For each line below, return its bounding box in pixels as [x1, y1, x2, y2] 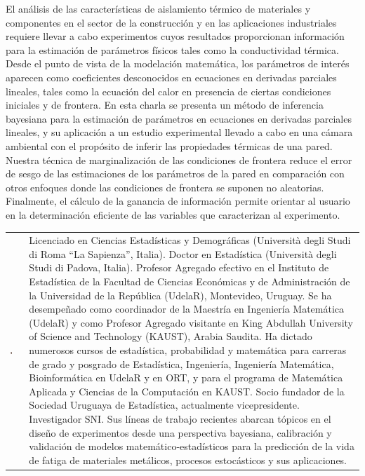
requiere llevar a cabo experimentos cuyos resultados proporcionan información [6, 29, 345, 43]
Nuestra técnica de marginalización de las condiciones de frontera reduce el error [6, 152, 352, 167]
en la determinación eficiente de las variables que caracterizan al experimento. [6, 207, 340, 222]
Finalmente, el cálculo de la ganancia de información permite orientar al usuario [6, 193, 350, 208]
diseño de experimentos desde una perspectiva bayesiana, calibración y [29, 425, 332, 440]
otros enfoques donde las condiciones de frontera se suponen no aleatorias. [6, 179, 324, 194]
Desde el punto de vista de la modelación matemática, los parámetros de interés [6, 56, 350, 71]
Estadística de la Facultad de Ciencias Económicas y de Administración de [29, 274, 350, 289]
